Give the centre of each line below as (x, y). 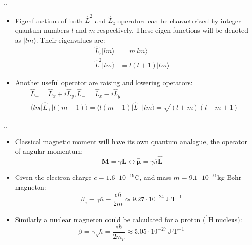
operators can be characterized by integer (179, 20)
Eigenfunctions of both (49, 20)
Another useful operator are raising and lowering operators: (104, 82)
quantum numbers (42, 30)
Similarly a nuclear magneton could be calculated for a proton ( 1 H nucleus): (128, 218)
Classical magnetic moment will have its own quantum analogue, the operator (131, 141)
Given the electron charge (53, 177)
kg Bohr (230, 177)
